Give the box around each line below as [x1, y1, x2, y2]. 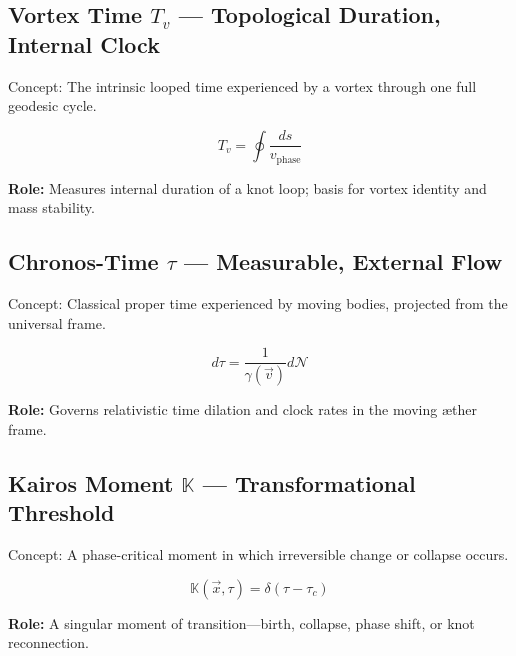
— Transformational [202, 467, 416, 498]
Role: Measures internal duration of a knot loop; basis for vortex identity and [8, 177, 487, 198]
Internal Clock [8, 28, 160, 59]
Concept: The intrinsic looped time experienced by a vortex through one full [8, 75, 477, 96]
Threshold [8, 497, 115, 528]
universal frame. [8, 312, 106, 333]
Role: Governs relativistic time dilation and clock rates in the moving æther [8, 399, 477, 420]
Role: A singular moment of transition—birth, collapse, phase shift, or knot [8, 612, 475, 633]
